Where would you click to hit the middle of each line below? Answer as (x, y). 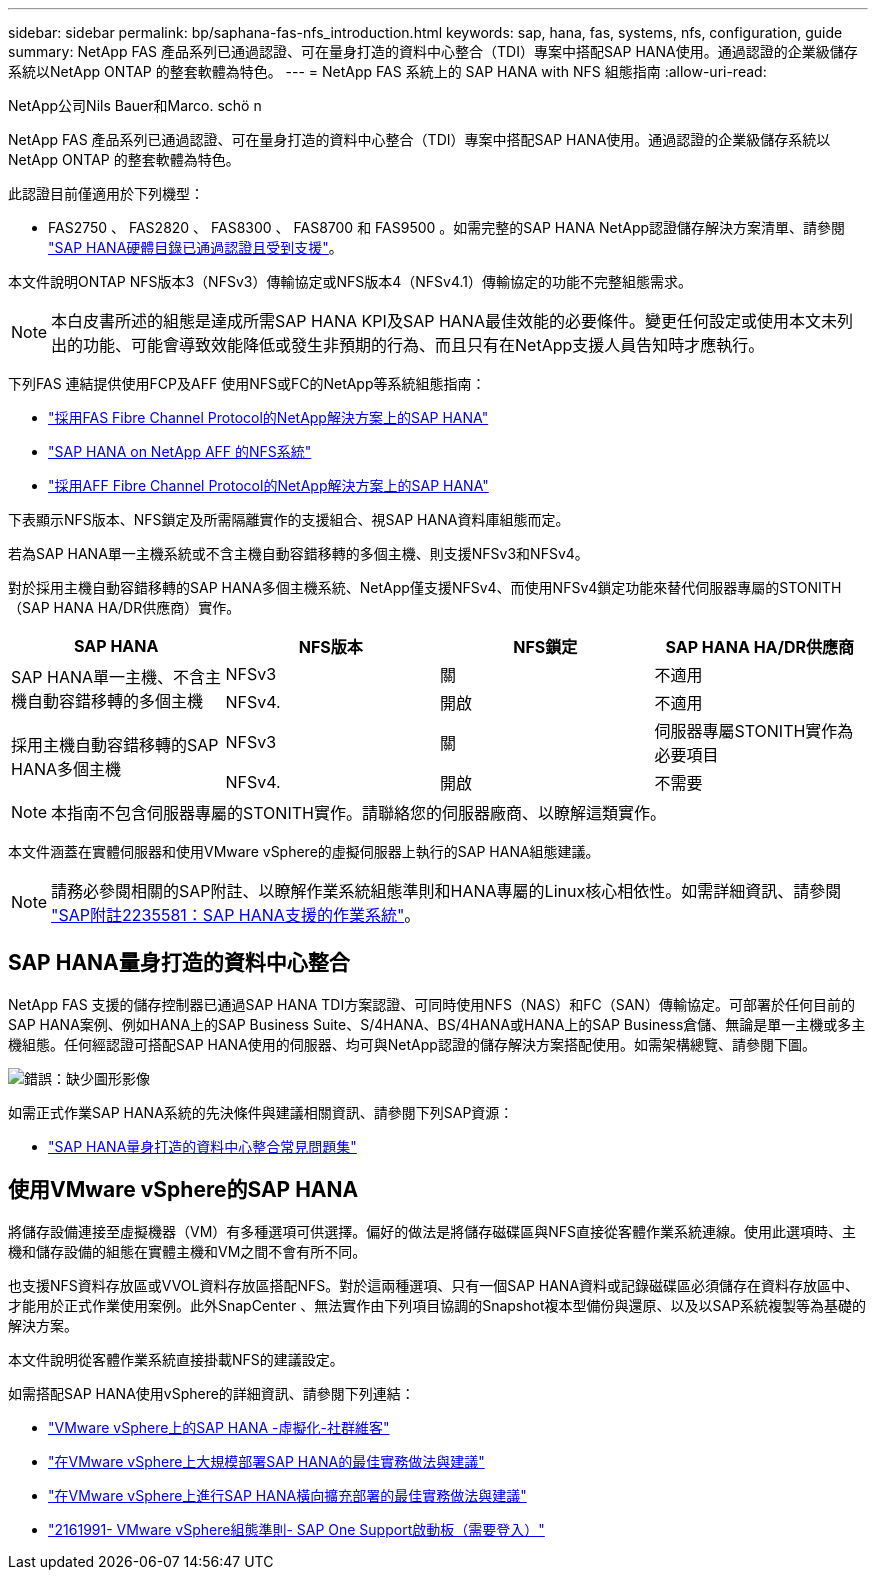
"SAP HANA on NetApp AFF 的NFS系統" (180, 451)
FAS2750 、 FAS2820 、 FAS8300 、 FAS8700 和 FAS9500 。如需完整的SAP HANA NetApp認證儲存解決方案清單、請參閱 (447, 227)
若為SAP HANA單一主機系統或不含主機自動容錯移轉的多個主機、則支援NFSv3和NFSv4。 (298, 553)
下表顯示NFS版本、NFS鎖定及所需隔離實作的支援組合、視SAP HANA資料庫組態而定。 (289, 519)
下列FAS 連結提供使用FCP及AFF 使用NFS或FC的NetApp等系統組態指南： (247, 383)
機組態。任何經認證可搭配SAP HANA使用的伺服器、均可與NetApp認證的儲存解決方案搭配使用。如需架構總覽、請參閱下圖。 (412, 1044)
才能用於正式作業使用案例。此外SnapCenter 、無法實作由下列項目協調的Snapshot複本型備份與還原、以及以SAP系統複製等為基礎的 (437, 1305)
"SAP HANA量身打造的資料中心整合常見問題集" (202, 1146)
